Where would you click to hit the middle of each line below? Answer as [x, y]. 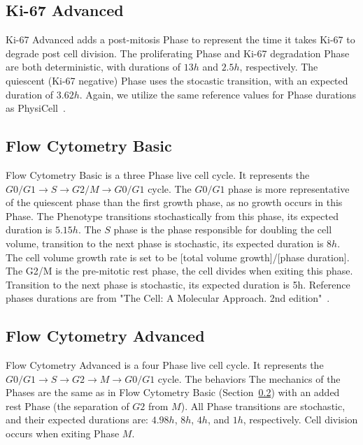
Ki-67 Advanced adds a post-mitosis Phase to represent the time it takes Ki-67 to [180, 39]
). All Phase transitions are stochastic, [263, 406]
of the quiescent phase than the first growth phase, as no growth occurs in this [174, 202]
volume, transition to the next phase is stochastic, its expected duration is [165, 243]
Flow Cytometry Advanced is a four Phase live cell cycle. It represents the [165, 365]
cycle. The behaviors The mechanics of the [249, 378]
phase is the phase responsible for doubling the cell [223, 229]
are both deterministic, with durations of [93, 67]
